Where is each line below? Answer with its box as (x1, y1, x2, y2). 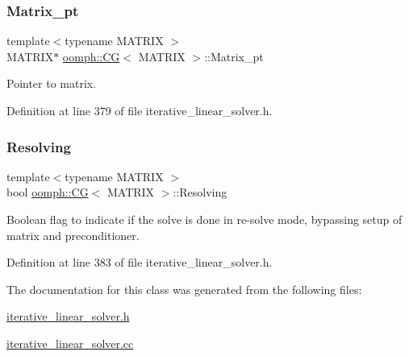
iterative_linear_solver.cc (6, 334, 134, 351)
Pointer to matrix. (6, 75, 97, 92)
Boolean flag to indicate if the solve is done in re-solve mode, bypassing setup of (6, 211, 403, 227)
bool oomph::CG (6, 184, 89, 201)
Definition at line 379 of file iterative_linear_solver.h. (6, 102, 273, 118)
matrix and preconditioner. (6, 226, 140, 243)
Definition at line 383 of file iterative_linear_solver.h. (6, 254, 273, 271)
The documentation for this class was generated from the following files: (6, 280, 362, 297)
